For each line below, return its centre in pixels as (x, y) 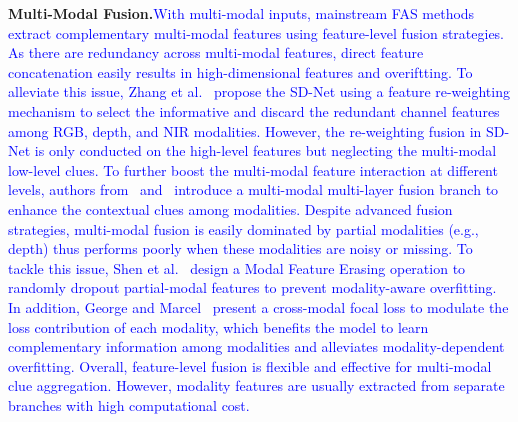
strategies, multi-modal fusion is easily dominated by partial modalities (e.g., (243, 228)
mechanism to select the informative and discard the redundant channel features (254, 110)
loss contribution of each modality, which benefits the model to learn (218, 326)
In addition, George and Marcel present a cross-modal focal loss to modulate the (258, 306)
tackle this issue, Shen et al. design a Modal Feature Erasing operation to (237, 267)
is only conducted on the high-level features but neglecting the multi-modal (265, 150)
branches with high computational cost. (129, 404)
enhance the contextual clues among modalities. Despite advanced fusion (230, 208)
